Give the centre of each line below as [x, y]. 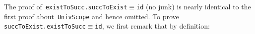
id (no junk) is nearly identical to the [194, 6]
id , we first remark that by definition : [152, 26]
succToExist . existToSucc [45, 27]
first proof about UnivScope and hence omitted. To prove [92, 16]
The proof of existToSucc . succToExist [66, 6]
